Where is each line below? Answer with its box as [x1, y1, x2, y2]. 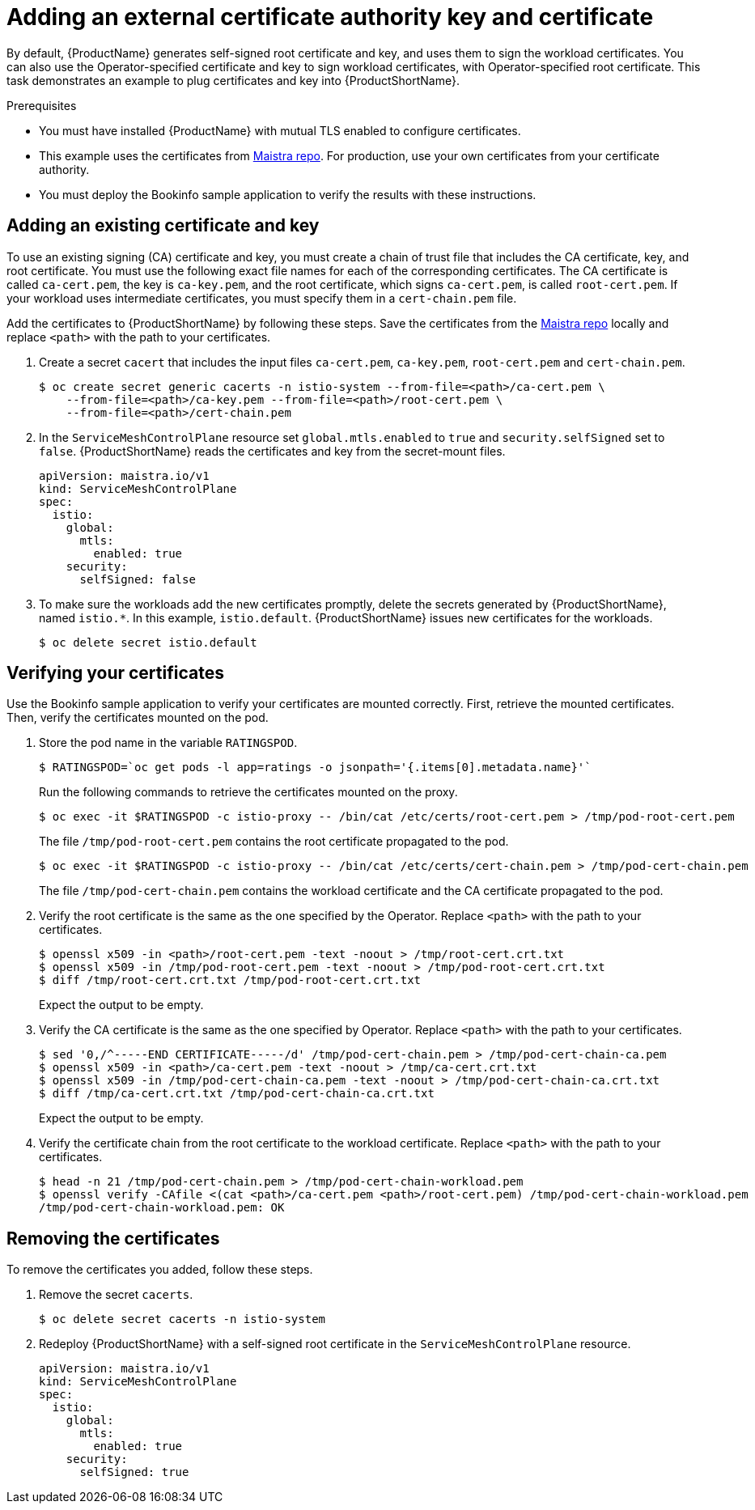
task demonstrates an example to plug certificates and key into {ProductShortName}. [6, 73, 460, 87]
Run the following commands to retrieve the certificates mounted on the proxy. [39, 785, 458, 800]
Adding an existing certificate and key [6, 215, 320, 236]
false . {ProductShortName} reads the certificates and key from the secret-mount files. [39, 443, 506, 458]
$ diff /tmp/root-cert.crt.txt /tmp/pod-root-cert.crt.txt [39, 973, 422, 987]
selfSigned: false [79, 572, 196, 586]
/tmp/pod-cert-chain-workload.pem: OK [39, 1201, 285, 1215]
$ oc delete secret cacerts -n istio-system [39, 1313, 326, 1326]
